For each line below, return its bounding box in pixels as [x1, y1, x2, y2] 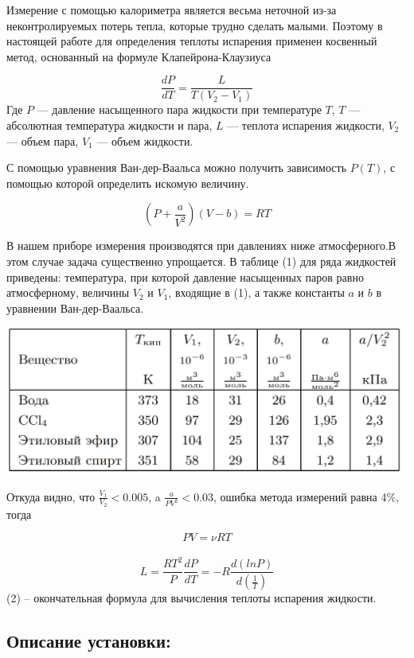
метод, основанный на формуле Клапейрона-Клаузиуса [6, 48, 271, 64]
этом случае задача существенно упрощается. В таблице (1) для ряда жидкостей [6, 253, 396, 269]
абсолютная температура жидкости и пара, [6, 117, 213, 134]
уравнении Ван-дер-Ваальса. [6, 299, 144, 316]
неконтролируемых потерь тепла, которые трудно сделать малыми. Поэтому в [6, 17, 383, 33]
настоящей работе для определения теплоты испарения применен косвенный [6, 33, 377, 49]
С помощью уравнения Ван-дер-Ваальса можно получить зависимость [6, 159, 347, 176]
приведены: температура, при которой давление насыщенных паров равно [6, 268, 364, 285]
